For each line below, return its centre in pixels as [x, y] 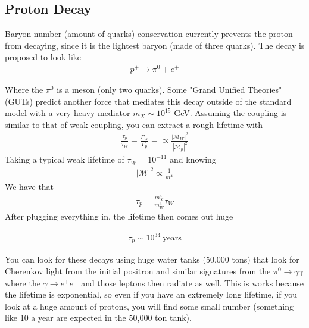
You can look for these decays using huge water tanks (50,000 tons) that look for [152, 259]
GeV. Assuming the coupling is [230, 113]
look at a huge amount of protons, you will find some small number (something [149, 306]
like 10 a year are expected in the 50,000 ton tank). [98, 318]
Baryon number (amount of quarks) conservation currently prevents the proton [149, 34]
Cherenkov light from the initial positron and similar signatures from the [138, 271]
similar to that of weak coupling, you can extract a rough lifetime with [134, 124]
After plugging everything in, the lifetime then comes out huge [119, 216]
